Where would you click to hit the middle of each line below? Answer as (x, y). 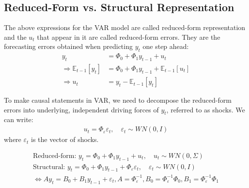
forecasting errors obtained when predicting (68, 46)
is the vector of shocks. (65, 139)
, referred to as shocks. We (206, 109)
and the (15, 37)
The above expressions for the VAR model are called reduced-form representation (125, 27)
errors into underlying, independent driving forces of (81, 109)
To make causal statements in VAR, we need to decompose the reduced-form (118, 100)
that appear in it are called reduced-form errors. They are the (129, 37)
